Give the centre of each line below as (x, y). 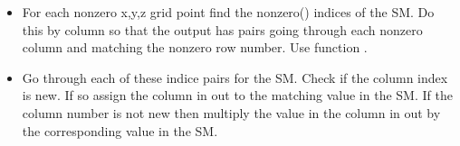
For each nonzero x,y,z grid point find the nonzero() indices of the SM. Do (228, 12)
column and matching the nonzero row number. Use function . (195, 47)
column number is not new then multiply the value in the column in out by (231, 112)
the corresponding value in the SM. (120, 130)
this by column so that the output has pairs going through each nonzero (222, 29)
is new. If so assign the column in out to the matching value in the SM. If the (237, 95)
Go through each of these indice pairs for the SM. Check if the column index (235, 77)
